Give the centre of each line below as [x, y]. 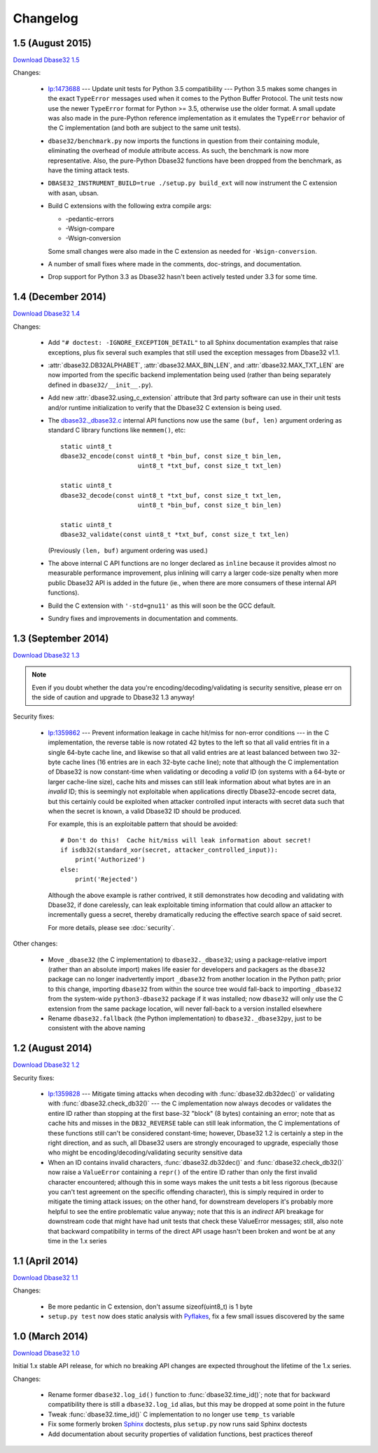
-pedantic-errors [90, 219]
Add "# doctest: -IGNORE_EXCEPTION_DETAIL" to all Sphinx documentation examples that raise [193, 343]
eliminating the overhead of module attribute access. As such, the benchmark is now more [178, 151]
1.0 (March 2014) [51, 1336]
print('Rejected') [106, 879]
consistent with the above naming [97, 1028]
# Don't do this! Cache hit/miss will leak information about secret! [186, 840]
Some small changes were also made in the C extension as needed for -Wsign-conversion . [183, 251]
